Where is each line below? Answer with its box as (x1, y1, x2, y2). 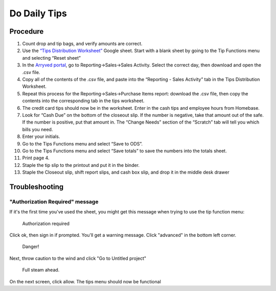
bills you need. (22, 126, 53, 132)
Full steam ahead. (22, 267, 60, 273)
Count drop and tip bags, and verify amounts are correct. (22, 41, 143, 47)
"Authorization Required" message (9, 198, 99, 205)
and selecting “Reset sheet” (22, 55, 81, 61)
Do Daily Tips (9, 8, 67, 19)
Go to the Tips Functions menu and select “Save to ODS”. (22, 140, 143, 147)
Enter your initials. (22, 133, 60, 140)
